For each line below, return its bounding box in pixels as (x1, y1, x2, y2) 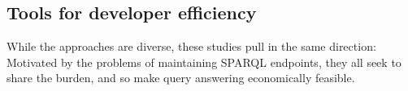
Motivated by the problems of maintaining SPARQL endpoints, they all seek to (7, 53, 401, 70)
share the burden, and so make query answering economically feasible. (7, 69, 355, 86)
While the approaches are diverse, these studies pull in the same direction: (7, 38, 376, 55)
